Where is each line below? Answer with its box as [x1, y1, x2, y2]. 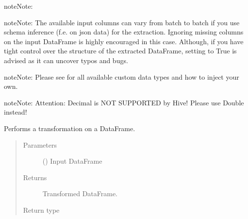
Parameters [23, 139, 57, 150]
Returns [23, 172, 47, 182]
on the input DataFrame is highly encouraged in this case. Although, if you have [4, 36, 244, 46]
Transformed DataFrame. [42, 188, 118, 199]
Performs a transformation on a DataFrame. [4, 123, 135, 133]
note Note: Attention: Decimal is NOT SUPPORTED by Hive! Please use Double [4, 97, 244, 107]
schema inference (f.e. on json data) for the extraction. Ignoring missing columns [4, 27, 244, 37]
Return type [23, 204, 60, 215]
